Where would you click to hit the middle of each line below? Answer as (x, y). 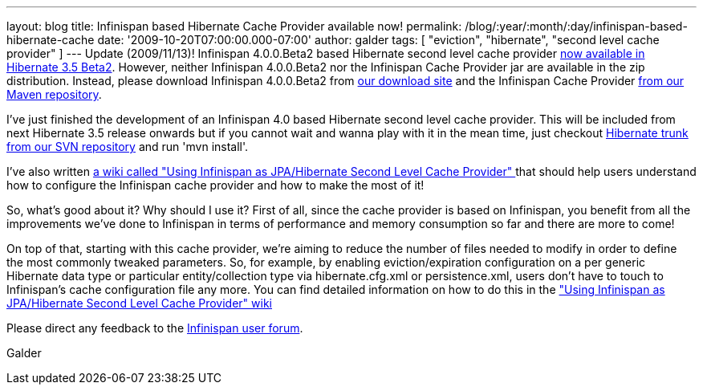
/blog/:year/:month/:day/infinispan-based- (576, 26)
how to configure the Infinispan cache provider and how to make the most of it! (215, 185)
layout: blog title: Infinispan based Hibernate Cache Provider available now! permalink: (234, 26)
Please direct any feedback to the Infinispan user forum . (155, 328)
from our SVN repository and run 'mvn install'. (128, 147)
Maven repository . (54, 94)
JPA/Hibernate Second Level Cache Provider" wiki (139, 303)
